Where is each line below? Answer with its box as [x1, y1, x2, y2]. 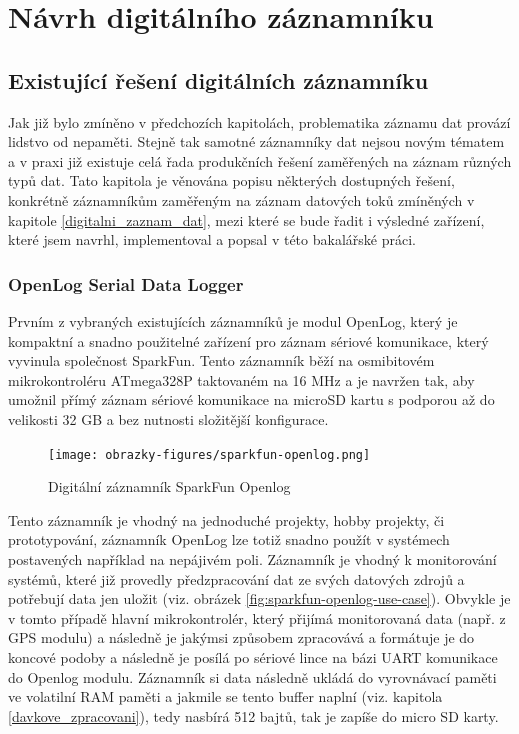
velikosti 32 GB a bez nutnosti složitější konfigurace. [8, 408, 329, 429]
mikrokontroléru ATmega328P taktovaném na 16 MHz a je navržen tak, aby [8, 369, 475, 390]
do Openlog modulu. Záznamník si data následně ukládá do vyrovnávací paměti [8, 666, 497, 687]
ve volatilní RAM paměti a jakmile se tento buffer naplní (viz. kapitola [8, 686, 443, 707]
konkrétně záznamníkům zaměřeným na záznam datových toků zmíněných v [8, 189, 475, 210]
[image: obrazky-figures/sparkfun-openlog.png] [48, 447, 371, 462]
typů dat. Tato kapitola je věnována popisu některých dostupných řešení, [8, 170, 455, 191]
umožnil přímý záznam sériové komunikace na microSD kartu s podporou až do [8, 389, 495, 410]
